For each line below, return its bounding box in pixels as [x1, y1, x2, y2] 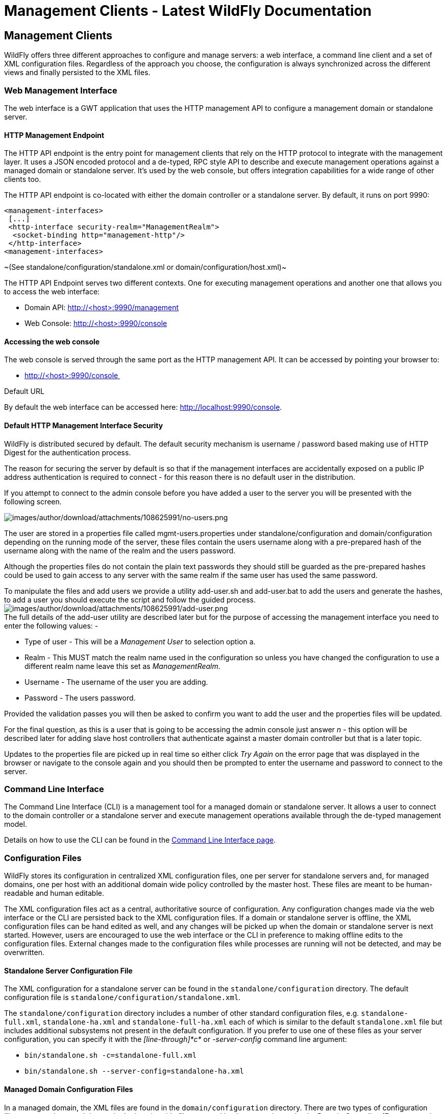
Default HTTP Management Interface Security [4, 421, 163, 430]
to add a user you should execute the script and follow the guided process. [4, 595, 256, 604]
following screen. [4, 497, 62, 506]
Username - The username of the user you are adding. [24, 677, 208, 686]
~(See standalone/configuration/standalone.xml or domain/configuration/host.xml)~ [4, 263, 287, 272]
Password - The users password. [24, 693, 136, 702]
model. [4, 820, 27, 829]
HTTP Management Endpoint [4, 130, 105, 140]
